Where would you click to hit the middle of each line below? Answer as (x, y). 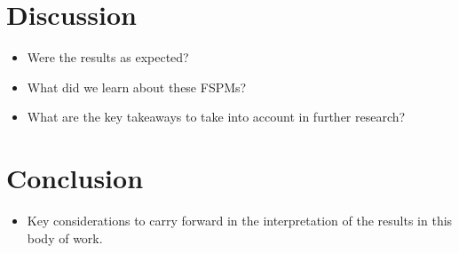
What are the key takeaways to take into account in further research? (216, 117)
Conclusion (75, 178)
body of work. (65, 237)
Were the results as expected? (108, 57)
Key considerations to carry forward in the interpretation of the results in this (240, 221)
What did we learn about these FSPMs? (137, 87)
